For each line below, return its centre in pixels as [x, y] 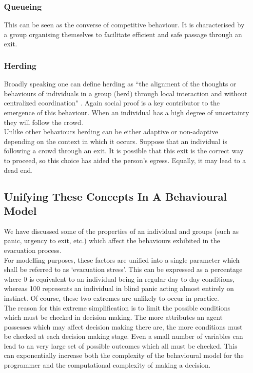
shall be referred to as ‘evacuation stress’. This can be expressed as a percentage [123, 269]
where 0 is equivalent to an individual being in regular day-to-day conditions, [119, 279]
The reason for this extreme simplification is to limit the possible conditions [117, 307]
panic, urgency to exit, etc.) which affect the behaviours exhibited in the [112, 240]
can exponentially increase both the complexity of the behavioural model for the [124, 355]
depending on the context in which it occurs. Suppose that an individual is [116, 141]
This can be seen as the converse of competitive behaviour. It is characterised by [124, 25]
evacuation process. [33, 250]
